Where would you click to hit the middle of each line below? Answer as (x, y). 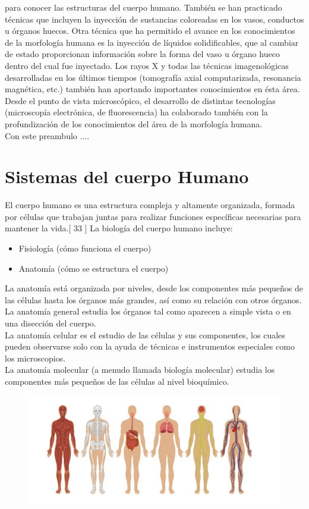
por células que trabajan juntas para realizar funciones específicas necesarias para (153, 216)
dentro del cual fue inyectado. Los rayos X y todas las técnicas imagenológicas (147, 65)
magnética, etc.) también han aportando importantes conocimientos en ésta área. (152, 89)
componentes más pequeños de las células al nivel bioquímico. (117, 381)
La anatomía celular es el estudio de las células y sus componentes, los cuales (145, 334)
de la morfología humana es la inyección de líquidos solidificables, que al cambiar (152, 42)
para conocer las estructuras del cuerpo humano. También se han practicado (144, 7)
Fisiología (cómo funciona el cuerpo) (85, 248)
